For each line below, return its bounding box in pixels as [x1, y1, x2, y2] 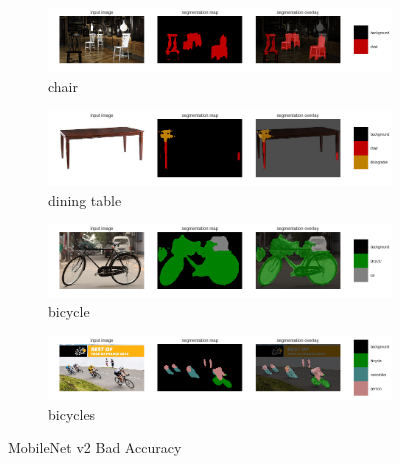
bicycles [48, 403, 96, 424]
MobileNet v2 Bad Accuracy [8, 437, 182, 458]
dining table [48, 189, 122, 210]
